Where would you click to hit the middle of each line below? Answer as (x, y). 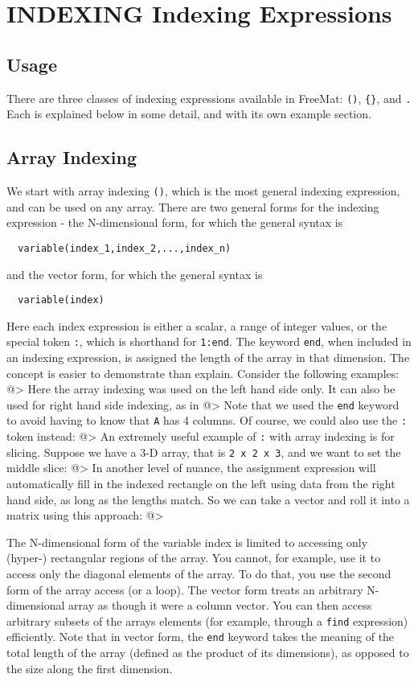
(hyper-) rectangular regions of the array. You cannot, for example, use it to (194, 558)
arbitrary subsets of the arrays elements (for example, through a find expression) (207, 620)
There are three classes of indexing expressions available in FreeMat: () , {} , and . (209, 98)
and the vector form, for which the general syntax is (135, 274)
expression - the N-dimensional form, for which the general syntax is (175, 222)
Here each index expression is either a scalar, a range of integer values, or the (197, 325)
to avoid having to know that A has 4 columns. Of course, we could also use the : (207, 420)
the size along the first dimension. (90, 668)
